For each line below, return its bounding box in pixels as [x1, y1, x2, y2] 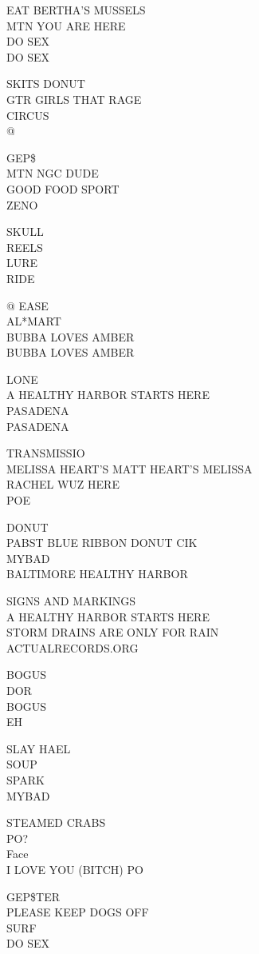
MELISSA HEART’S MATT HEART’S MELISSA [6, 460, 253, 477]
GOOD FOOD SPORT [6, 180, 120, 197]
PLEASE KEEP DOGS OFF [6, 904, 149, 920]
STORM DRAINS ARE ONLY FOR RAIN [6, 624, 219, 641]
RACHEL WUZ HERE [6, 476, 120, 493]
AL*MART [6, 313, 61, 329]
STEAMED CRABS [6, 814, 106, 831]
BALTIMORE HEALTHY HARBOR [6, 565, 188, 582]
